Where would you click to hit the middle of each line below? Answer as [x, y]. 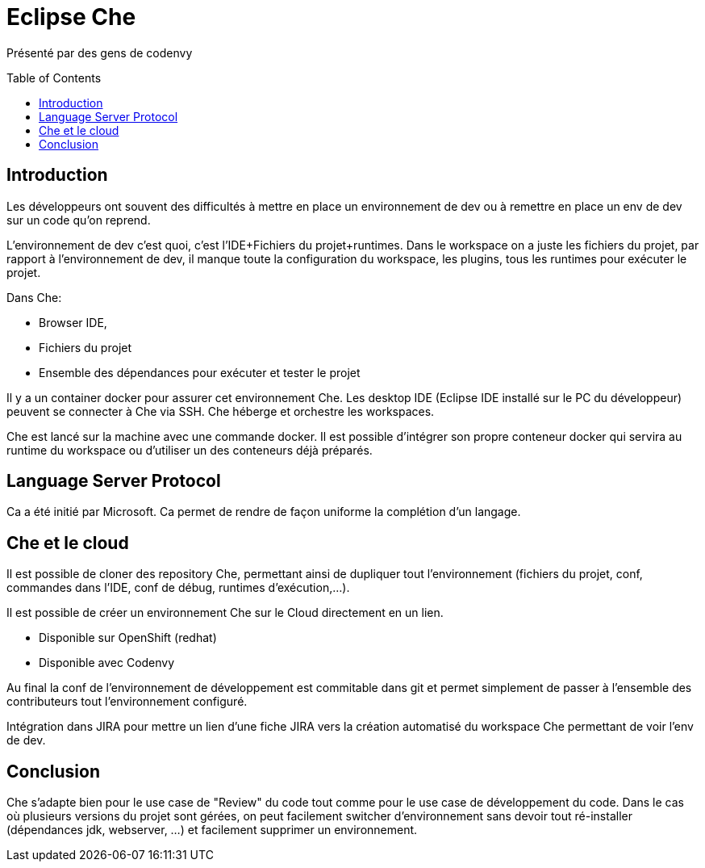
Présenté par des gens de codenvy [100, 52]
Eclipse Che [71, 17]
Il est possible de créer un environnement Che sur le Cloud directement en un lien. [225, 613]
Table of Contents [54, 78]
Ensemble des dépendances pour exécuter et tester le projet [200, 372]
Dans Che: [34, 297]
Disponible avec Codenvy [107, 663]
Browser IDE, [73, 322]
